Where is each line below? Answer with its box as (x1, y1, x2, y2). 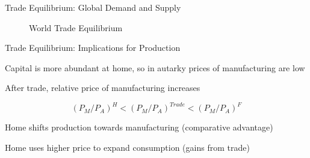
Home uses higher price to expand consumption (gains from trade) (5, 141, 250, 154)
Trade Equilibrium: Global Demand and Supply (5, 1, 181, 13)
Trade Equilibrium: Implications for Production (5, 41, 181, 54)
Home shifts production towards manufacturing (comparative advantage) (5, 121, 273, 133)
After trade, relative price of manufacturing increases (5, 81, 200, 94)
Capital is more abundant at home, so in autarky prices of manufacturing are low (5, 61, 305, 74)
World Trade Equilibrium (29, 21, 123, 34)
